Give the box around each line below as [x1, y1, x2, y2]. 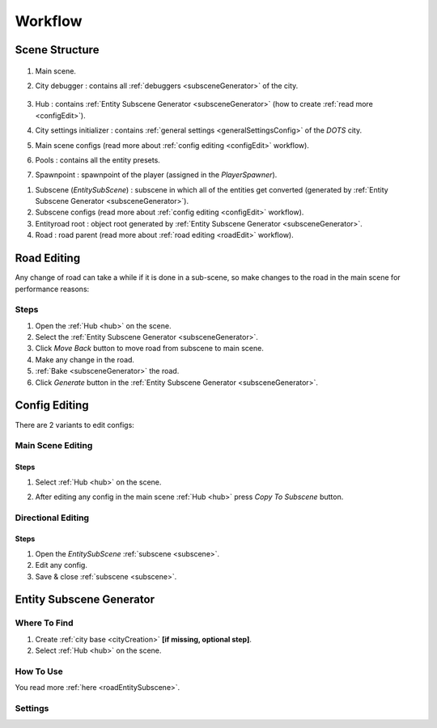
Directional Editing [15, 512, 89, 523]
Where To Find [15, 617, 74, 629]
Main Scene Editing [15, 440, 93, 451]
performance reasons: [15, 284, 90, 294]
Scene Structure [15, 43, 100, 57]
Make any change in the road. [35, 354, 135, 364]
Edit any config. [35, 561, 88, 570]
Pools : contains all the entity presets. [35, 154, 161, 165]
